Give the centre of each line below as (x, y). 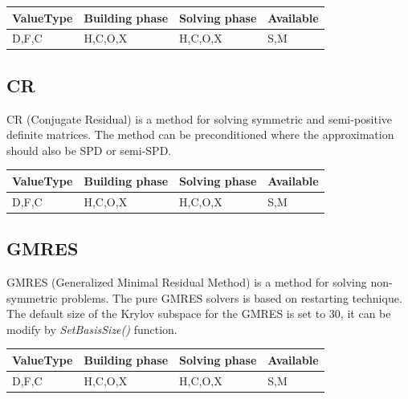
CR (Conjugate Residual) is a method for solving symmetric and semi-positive (200, 118)
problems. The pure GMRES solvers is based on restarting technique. (232, 297)
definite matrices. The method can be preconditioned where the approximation (200, 134)
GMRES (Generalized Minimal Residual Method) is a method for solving (187, 282)
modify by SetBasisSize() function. (92, 329)
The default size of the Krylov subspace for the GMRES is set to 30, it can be (199, 313)
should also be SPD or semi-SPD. (89, 150)
